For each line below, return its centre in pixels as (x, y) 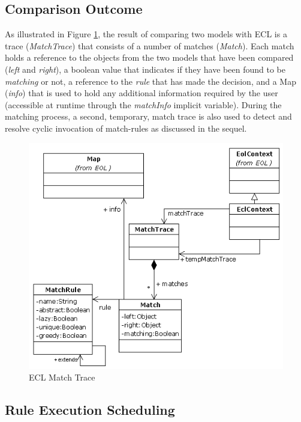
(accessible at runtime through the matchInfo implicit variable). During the (143, 104)
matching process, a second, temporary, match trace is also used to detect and (148, 116)
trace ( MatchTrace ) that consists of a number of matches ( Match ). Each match (150, 45)
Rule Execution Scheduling (90, 410)
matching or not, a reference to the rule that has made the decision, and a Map (150, 81)
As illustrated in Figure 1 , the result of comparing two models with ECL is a (146, 34)
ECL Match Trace (62, 377)
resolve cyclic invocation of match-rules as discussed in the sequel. (126, 128)
